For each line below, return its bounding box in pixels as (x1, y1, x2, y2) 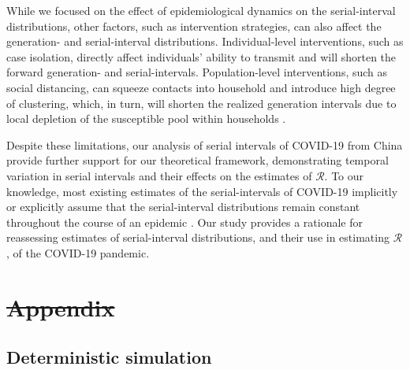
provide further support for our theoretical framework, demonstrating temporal (6, 152, 389, 168)
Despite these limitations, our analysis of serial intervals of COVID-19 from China (6, 136, 403, 153)
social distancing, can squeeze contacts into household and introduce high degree (6, 79, 396, 95)
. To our (324, 167, 364, 183)
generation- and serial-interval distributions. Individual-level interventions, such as (6, 33, 404, 50)
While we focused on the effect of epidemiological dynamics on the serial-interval (6, 2, 396, 18)
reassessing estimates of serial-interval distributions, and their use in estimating (6, 229, 389, 246)
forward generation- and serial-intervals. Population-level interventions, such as (6, 64, 388, 80)
